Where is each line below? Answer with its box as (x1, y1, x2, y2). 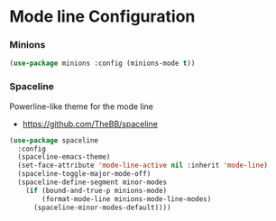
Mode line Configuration (9, 6, 196, 27)
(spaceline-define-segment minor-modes (17, 178, 168, 187)
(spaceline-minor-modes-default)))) (32, 203, 171, 212)
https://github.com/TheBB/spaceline (22, 118, 158, 129)
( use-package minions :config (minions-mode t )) (9, 59, 196, 69)
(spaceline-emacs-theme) (17, 152, 111, 161)
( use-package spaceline (9, 135, 99, 145)
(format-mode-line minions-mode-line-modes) (41, 194, 212, 204)
